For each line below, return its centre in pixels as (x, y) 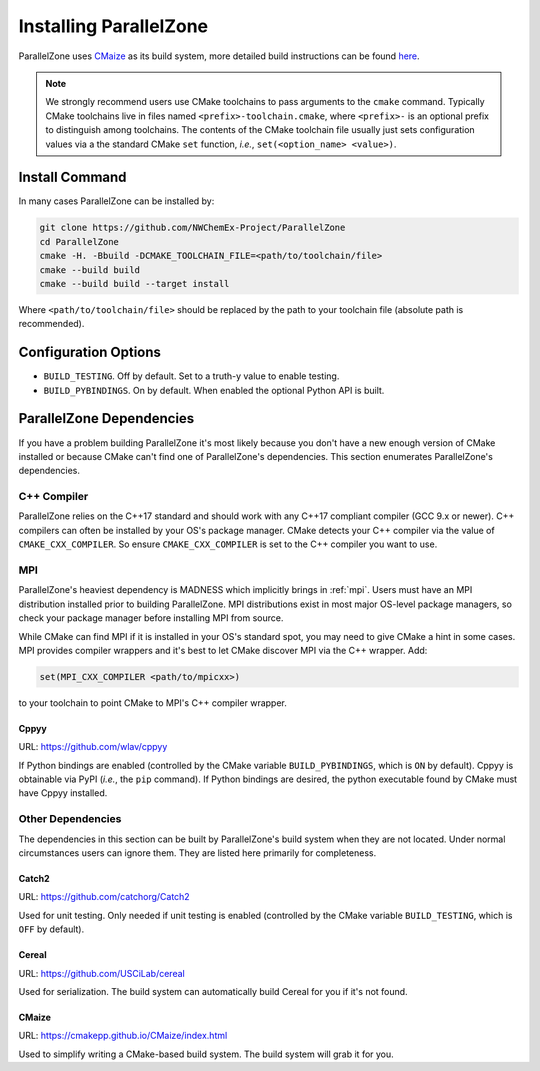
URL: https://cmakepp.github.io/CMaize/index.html (123, 1036)
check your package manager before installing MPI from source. (151, 618)
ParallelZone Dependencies (106, 418)
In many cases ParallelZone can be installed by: (116, 201)
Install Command (72, 177)
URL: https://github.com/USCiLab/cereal (101, 973)
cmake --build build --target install (134, 283)
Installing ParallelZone (113, 26)
